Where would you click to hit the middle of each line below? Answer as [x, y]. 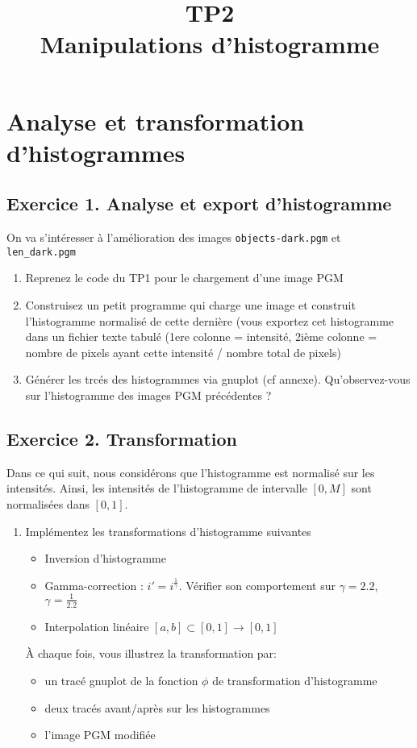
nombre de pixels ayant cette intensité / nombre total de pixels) [183, 352]
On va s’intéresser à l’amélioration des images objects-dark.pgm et [174, 237]
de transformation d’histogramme [295, 680]
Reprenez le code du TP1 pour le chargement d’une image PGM [184, 278]
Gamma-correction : [94, 585]
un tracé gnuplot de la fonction [121, 680]
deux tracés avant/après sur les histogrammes [157, 707]
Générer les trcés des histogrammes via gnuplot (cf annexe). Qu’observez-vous [218, 379]
